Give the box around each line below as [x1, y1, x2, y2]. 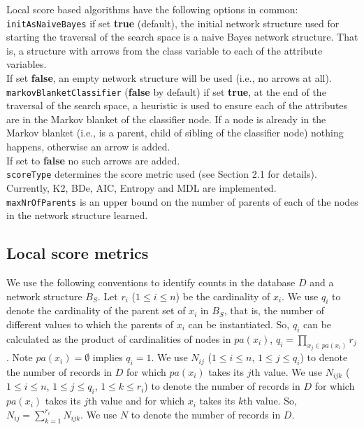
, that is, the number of [224, 303, 324, 318]
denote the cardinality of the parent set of [6, 303, 186, 318]
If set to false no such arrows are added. [6, 153, 180, 167]
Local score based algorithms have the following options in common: [6, 2, 298, 16]
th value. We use [251, 364, 322, 379]
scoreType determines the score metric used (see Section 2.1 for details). [6, 167, 317, 181]
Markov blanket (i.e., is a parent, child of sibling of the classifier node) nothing [6, 125, 344, 140]
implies [92, 350, 123, 365]
